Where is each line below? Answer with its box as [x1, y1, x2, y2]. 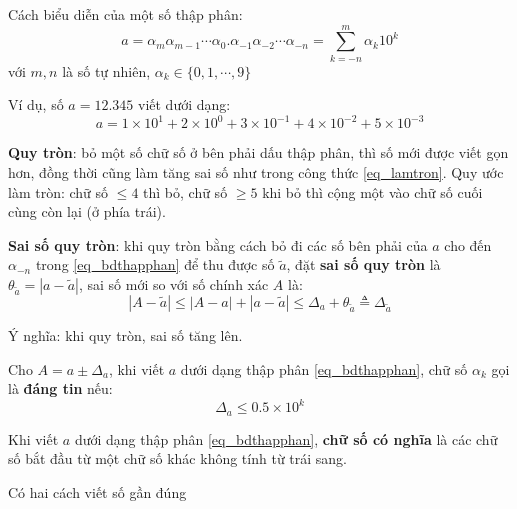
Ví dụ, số [8, 94, 64, 115]
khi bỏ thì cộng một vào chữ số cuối [262, 181, 483, 202]
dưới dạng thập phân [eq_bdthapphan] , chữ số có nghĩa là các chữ [74, 428, 498, 449]
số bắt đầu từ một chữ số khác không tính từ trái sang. [8, 448, 348, 469]
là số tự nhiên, [62, 60, 151, 81]
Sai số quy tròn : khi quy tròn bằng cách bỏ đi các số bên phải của [8, 234, 428, 255]
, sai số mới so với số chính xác [78, 273, 269, 294]
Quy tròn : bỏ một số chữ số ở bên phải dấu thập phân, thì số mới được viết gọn [8, 142, 509, 163]
